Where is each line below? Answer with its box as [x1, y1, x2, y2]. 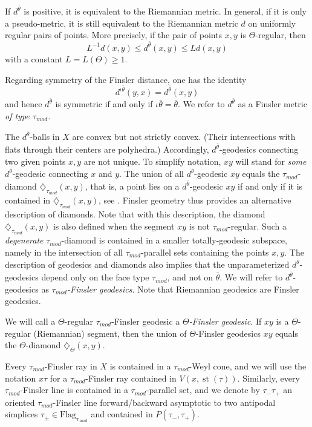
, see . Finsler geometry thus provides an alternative [99, 194, 291, 207]
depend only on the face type [41, 271, 149, 283]
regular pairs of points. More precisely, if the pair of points [5, 28, 223, 41]
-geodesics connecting [219, 143, 299, 156]
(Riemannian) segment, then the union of [33, 326, 187, 339]
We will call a [5, 314, 56, 327]
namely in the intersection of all [5, 245, 123, 258]
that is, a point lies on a [90, 180, 180, 193]
